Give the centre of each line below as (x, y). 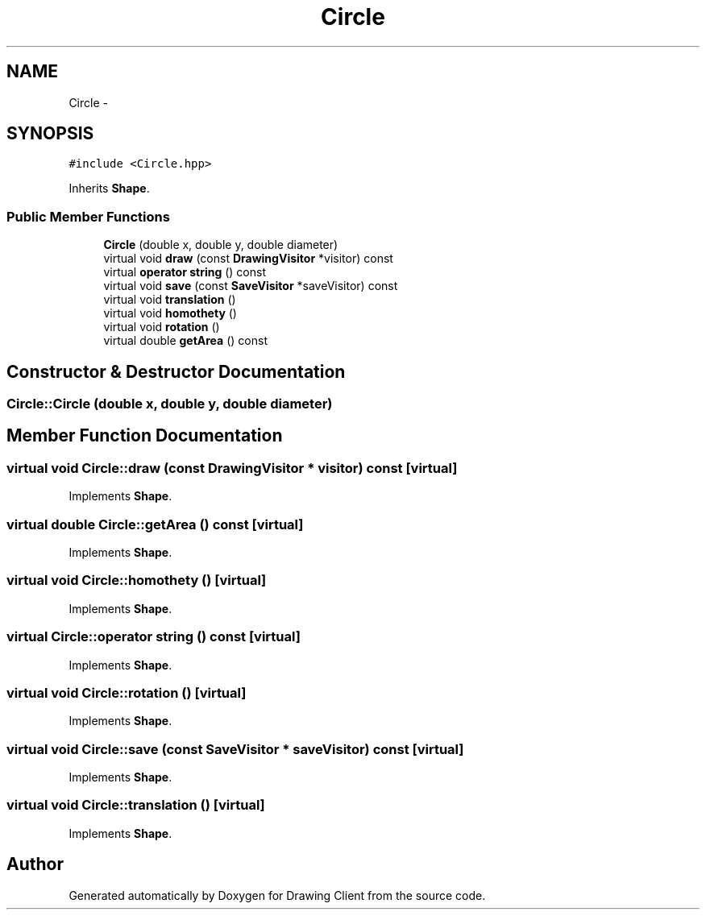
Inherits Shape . (109, 189)
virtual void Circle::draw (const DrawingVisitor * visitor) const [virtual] (232, 468)
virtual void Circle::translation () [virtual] (136, 805)
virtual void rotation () (162, 327)
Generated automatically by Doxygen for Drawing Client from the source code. (277, 895)
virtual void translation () (170, 300)
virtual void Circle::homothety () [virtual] (137, 580)
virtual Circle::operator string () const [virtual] (154, 637)
